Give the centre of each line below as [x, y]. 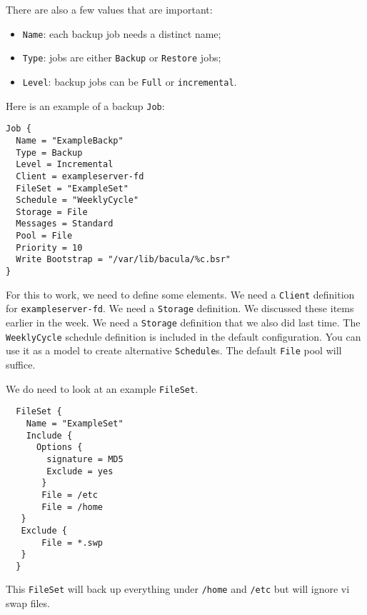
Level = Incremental [65, 165]
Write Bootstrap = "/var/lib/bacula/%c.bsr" [123, 260]
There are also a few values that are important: [109, 9]
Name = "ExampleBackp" [70, 140]
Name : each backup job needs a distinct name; [122, 33]
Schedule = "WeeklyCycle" [77, 200]
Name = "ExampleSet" [75, 423]
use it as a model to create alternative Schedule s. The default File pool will [174, 350]
